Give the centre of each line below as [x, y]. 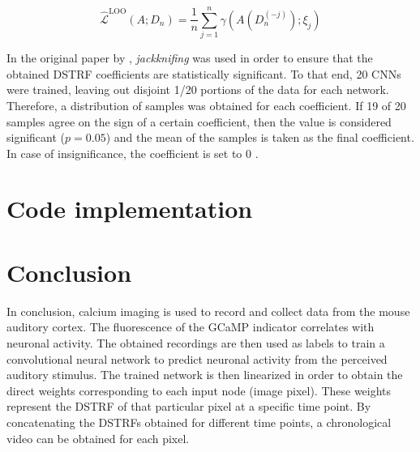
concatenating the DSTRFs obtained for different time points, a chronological [199, 422]
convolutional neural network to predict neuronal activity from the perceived [197, 358]
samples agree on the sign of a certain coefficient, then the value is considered [199, 121]
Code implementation [130, 209]
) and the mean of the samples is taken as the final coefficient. [260, 137]
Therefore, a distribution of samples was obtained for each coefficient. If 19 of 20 [206, 105]
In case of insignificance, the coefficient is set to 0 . [133, 153]
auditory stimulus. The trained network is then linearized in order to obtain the [205, 375]
